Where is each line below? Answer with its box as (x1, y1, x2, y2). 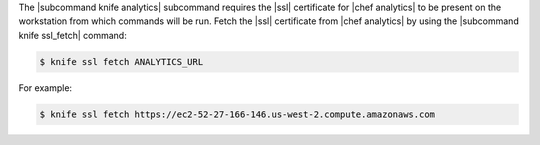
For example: (18, 81, 73, 94)
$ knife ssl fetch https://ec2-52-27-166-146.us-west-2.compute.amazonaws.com (39, 108, 435, 120)
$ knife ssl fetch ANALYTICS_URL (39, 56, 204, 67)
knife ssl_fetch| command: (18, 29, 127, 41)
